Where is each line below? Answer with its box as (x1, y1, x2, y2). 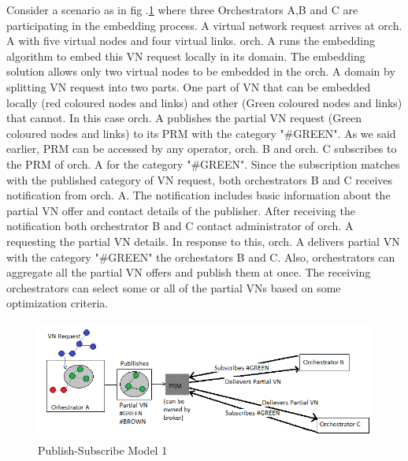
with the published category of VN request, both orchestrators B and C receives (6, 171, 393, 188)
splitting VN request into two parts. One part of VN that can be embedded (6, 78, 371, 95)
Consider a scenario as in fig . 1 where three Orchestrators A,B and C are (6, 2, 358, 17)
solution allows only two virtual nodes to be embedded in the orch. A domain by (6, 63, 395, 80)
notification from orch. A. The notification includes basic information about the (6, 187, 391, 203)
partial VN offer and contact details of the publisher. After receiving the (6, 202, 355, 218)
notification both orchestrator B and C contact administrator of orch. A (6, 217, 354, 234)
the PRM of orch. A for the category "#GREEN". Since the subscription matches (6, 155, 400, 172)
